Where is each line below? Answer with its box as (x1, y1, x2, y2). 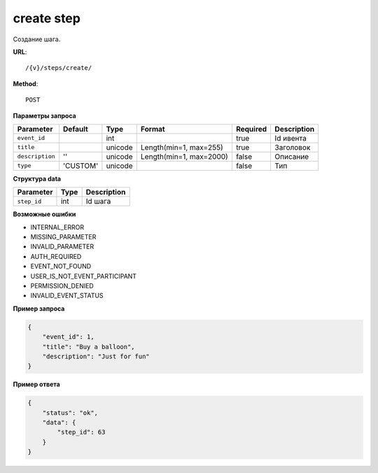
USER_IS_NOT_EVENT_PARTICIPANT (30, 271, 136, 280)
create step (13, 10, 80, 26)
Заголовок (274, 142, 311, 152)
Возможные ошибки (13, 210, 76, 218)
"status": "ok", (42, 409, 98, 416)
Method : (13, 79, 38, 87)
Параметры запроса (13, 111, 76, 120)
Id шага (85, 197, 111, 206)
